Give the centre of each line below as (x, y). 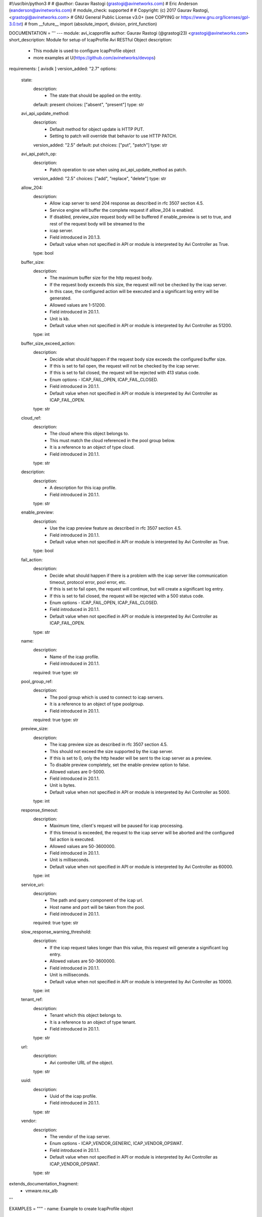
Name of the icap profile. (74, 657)
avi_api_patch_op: (39, 154)
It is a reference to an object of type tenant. (93, 1022)
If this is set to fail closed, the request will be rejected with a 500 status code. (127, 596)
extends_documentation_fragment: (44, 1184)
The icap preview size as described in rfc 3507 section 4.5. (109, 744)
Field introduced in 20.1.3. (75, 237)
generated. (61, 298)
